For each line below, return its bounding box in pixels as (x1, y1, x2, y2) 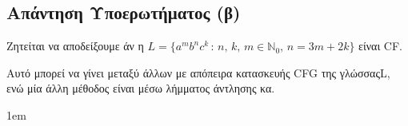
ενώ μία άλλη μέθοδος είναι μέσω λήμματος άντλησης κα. (6, 80, 275, 96)
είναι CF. (358, 37, 402, 54)
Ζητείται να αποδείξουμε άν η (6, 37, 144, 54)
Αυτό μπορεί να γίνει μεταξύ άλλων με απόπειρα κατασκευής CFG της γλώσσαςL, (6, 64, 390, 81)
